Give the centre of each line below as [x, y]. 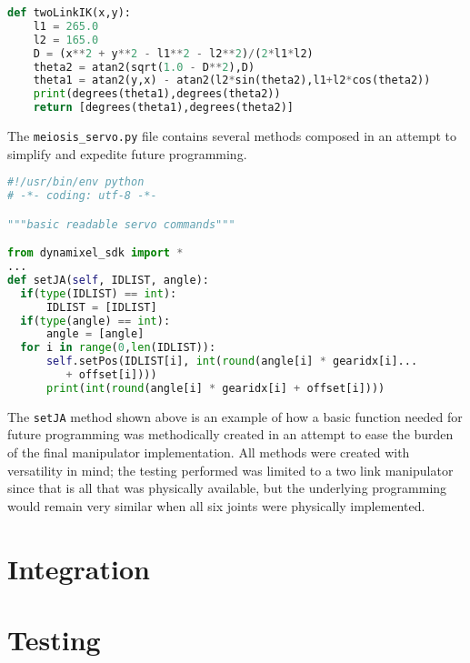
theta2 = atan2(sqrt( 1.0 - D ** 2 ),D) [144, 67]
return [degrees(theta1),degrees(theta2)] [163, 108]
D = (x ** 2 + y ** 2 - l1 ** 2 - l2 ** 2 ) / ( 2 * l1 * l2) [173, 53]
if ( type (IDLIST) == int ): [99, 293]
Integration [79, 568]
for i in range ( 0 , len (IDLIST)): [118, 348]
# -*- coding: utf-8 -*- [82, 196]
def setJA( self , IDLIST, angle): [108, 280]
